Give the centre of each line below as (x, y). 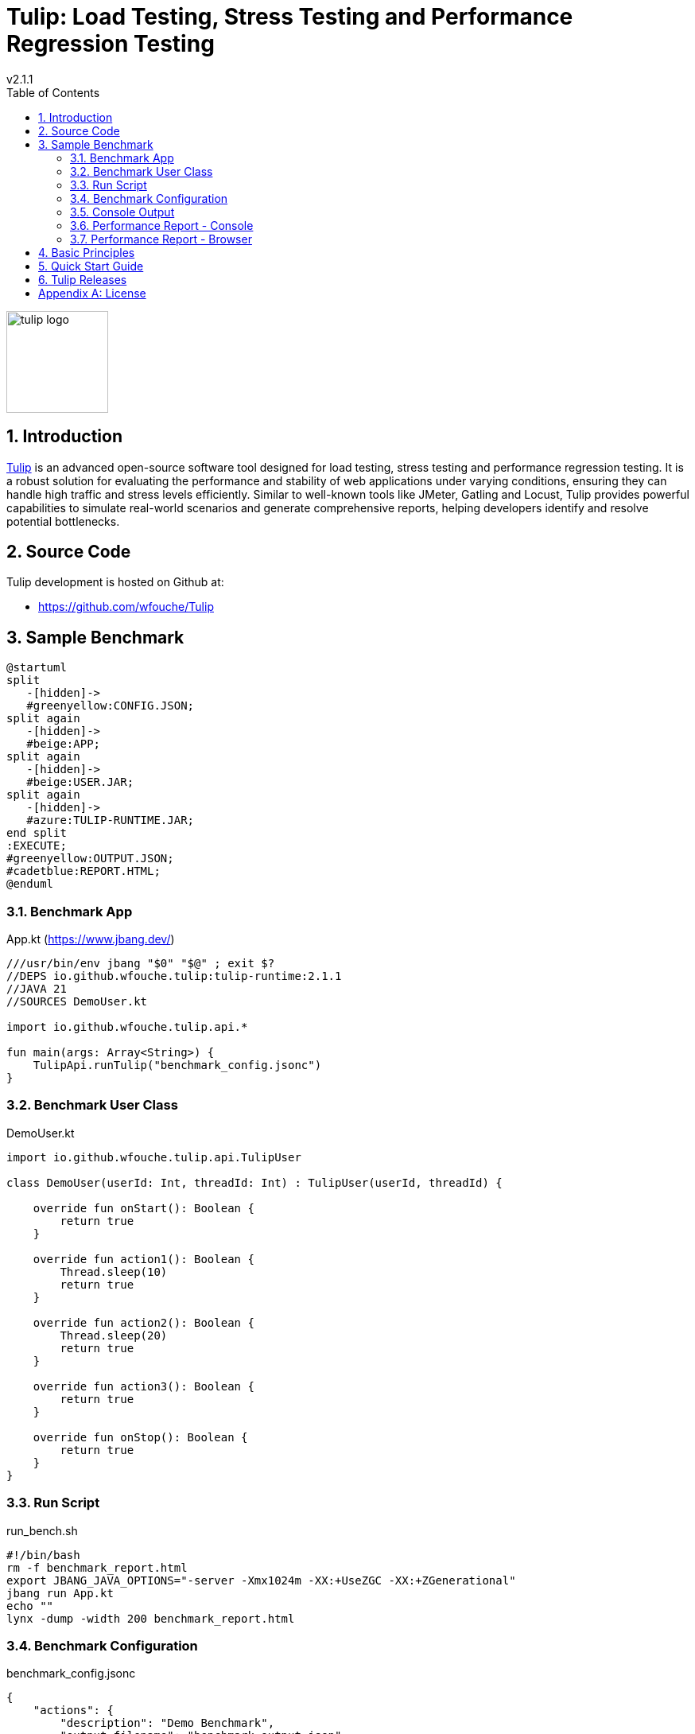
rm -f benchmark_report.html (97, 1567)
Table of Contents (53, 92)
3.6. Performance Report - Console (162, 225)
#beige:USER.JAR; (80, 782)
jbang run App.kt (60, 1593)
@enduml (30, 884)
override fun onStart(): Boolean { (144, 1208)
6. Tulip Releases (83, 279)
